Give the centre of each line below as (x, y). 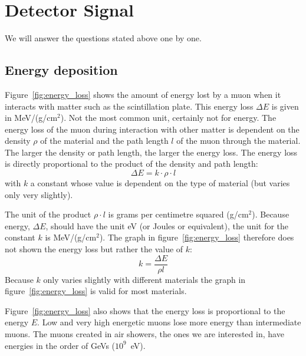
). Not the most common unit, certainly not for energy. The (168, 118)
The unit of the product (48, 214)
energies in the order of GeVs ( (60, 345)
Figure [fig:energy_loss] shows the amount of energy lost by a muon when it (143, 94)
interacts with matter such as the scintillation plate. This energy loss (129, 106)
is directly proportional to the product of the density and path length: (131, 164)
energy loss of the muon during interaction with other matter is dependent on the (152, 129)
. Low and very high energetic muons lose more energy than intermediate (169, 322)
